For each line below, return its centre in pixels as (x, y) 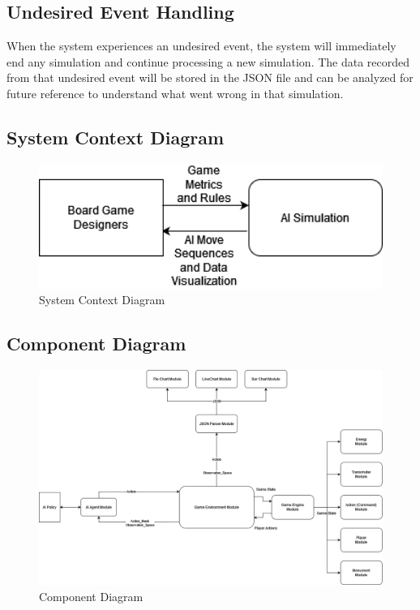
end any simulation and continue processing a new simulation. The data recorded (208, 61)
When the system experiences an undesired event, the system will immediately (201, 46)
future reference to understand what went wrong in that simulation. (175, 93)
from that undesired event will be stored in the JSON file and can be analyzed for (210, 77)
